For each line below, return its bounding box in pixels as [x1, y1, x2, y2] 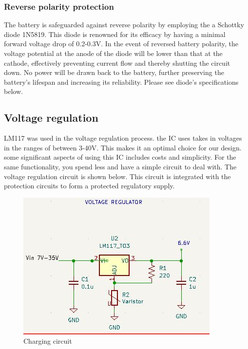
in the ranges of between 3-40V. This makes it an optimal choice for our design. [4, 142, 242, 152]
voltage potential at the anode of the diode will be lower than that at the [4, 48, 223, 58]
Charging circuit [23, 336, 72, 346]
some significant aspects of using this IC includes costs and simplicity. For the [4, 152, 236, 162]
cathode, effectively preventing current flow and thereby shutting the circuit [4, 57, 230, 68]
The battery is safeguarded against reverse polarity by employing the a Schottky [4, 19, 244, 30]
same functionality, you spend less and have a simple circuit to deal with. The [4, 161, 237, 171]
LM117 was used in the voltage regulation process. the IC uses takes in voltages [4, 133, 242, 143]
